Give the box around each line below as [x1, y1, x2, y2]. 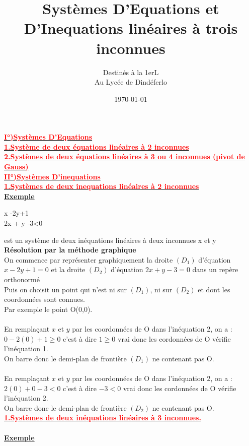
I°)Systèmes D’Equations [4, 132, 93, 142]
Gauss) [4, 161, 29, 172]
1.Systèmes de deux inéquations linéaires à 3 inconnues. [4, 412, 201, 423]
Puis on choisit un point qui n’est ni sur [4, 284, 127, 294]
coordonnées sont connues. [4, 294, 85, 304]
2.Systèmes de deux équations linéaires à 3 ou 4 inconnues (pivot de [4, 151, 245, 162]
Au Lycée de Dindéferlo [95, 77, 167, 87]
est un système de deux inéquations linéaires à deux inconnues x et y [4, 234, 216, 245]
